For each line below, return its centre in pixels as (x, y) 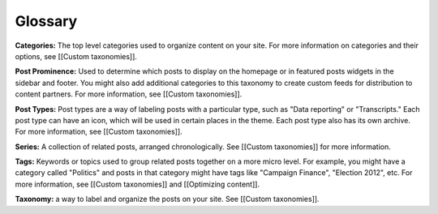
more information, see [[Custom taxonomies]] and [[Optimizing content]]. (137, 184)
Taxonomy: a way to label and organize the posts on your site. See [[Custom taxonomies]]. (167, 199)
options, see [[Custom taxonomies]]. (76, 56)
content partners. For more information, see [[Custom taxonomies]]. (129, 94)
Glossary (46, 21)
